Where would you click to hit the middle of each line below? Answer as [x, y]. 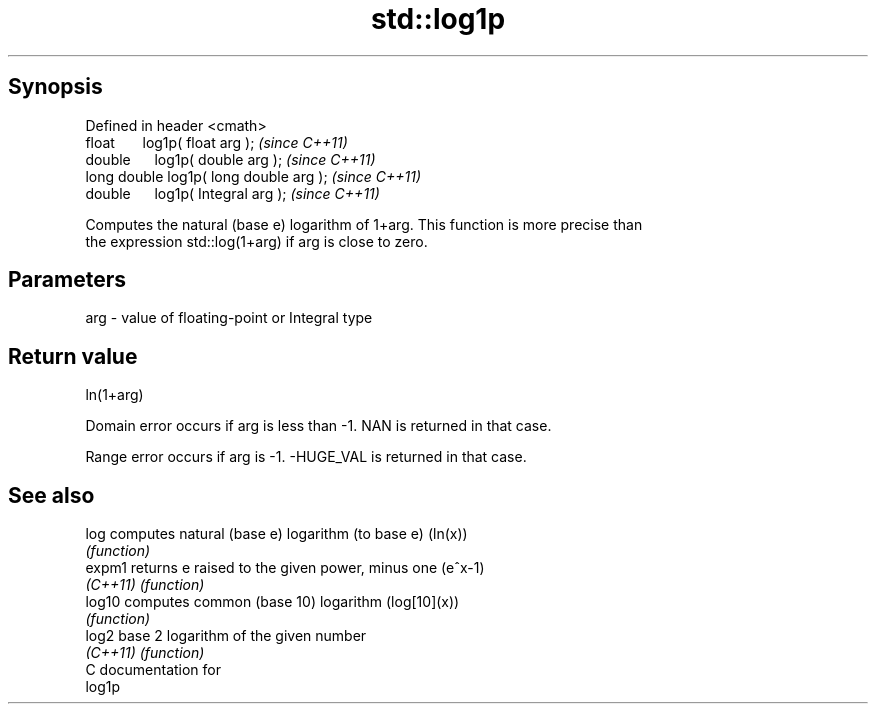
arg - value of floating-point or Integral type [229, 318]
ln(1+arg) [114, 395]
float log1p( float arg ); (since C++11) [216, 142]
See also [51, 495]
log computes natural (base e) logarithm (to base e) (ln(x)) [276, 534]
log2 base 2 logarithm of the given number [226, 636]
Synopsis [55, 87]
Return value [73, 356]
